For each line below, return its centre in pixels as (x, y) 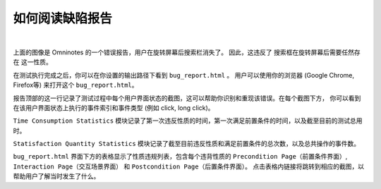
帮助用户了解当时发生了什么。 (56, 176)
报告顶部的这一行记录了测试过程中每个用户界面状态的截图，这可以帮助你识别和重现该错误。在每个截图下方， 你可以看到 (187, 98)
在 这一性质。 (32, 62)
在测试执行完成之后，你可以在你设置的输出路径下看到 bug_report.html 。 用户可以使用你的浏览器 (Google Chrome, (184, 75)
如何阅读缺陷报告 (63, 18)
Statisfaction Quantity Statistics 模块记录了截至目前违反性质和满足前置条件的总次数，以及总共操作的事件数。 (187, 144)
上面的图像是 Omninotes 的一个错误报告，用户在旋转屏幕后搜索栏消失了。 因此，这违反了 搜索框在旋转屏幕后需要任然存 (187, 52)
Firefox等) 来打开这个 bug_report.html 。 (75, 85)
